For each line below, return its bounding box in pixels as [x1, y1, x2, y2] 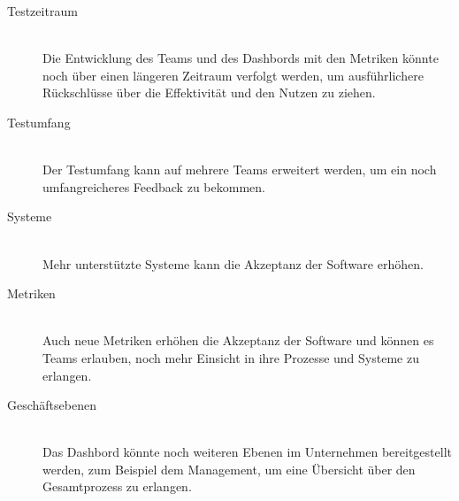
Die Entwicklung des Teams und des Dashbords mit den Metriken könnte [42, 49, 439, 67]
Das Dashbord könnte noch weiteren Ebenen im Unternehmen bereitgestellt [42, 443, 452, 461]
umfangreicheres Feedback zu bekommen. [42, 177, 265, 196]
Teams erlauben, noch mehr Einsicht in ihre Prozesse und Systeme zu [42, 348, 419, 366]
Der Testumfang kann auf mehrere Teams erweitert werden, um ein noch [42, 160, 437, 179]
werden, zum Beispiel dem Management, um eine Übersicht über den [42, 459, 416, 478]
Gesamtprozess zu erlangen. [42, 477, 192, 496]
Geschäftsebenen [7, 396, 96, 414]
